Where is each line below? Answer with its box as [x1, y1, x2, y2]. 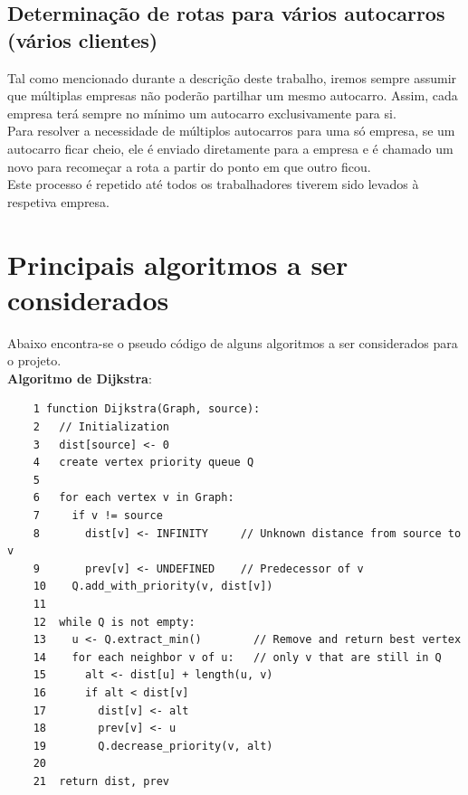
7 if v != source [33, 509, 163, 522]
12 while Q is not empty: [33, 615, 196, 629]
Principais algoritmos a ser [7, 245, 349, 282]
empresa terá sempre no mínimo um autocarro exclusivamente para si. [7, 103, 396, 122]
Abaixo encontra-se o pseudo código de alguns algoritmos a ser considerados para [7, 333, 458, 352]
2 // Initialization [33, 421, 169, 434]
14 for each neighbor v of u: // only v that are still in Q [33, 650, 442, 664]
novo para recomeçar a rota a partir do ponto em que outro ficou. [7, 156, 371, 175]
